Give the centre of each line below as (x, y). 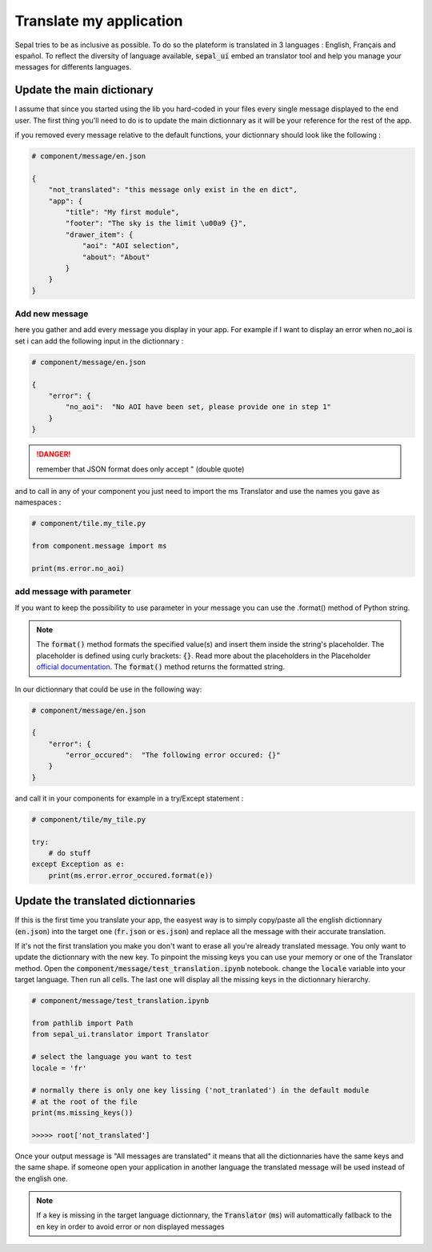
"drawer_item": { (99, 235)
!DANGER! (54, 454)
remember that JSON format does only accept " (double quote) (140, 469)
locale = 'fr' (59, 1068)
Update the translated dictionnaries (105, 901)
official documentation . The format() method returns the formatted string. (161, 667)
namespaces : (38, 502)
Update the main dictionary (84, 90)
